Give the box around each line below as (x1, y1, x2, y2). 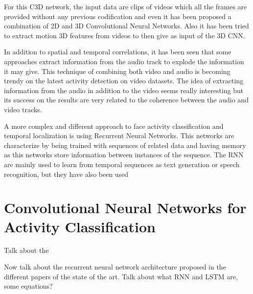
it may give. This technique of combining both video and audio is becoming (4, 66, 230, 76)
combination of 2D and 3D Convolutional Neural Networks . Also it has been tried (4, 21, 249, 31)
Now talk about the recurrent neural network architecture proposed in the (4, 262, 226, 271)
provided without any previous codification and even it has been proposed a (4, 11, 231, 21)
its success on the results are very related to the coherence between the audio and (4, 95, 249, 105)
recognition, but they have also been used (4, 169, 129, 179)
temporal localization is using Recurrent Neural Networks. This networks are (4, 130, 234, 141)
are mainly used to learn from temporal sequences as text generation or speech (4, 159, 240, 169)
